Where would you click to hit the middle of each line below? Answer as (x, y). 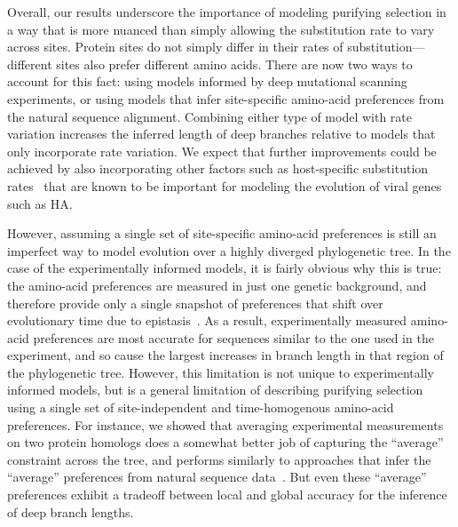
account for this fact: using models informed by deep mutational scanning (207, 81)
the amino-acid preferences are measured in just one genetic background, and (217, 285)
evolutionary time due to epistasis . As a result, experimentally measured (207, 320)
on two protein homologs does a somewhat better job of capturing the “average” (225, 442)
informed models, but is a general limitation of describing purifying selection (215, 390)
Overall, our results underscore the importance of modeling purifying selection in (227, 12)
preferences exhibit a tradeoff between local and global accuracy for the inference (227, 495)
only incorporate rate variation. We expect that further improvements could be (222, 151)
